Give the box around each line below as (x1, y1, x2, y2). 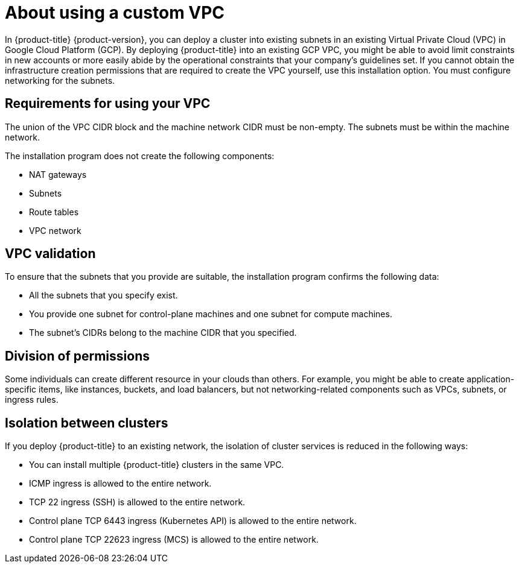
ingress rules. (5, 394, 59, 405)
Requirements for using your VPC (5, 96, 211, 112)
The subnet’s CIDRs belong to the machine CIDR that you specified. (29, 327, 297, 338)
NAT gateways (29, 169, 87, 180)
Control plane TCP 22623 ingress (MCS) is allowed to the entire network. (29, 534, 319, 545)
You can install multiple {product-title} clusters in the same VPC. (29, 459, 284, 470)
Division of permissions (5, 348, 150, 364)
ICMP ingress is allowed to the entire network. (29, 478, 212, 489)
